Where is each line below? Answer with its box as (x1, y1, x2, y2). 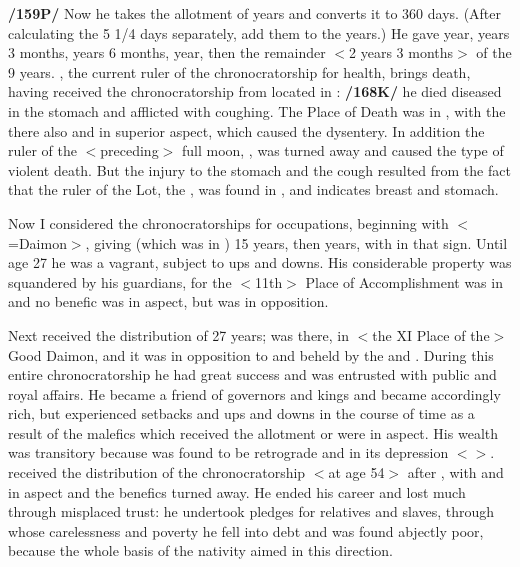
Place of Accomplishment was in (305, 271, 503, 292)
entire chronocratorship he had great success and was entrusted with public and (8, 364, 497, 385)
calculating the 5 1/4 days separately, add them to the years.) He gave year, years (8, 22, 510, 43)
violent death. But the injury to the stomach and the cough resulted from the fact (8, 159, 511, 180)
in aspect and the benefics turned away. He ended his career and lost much (8, 481, 466, 502)
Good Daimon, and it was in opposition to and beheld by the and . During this (8, 344, 494, 365)
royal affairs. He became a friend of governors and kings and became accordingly (8, 383, 501, 404)
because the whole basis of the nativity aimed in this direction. (8, 540, 393, 561)
